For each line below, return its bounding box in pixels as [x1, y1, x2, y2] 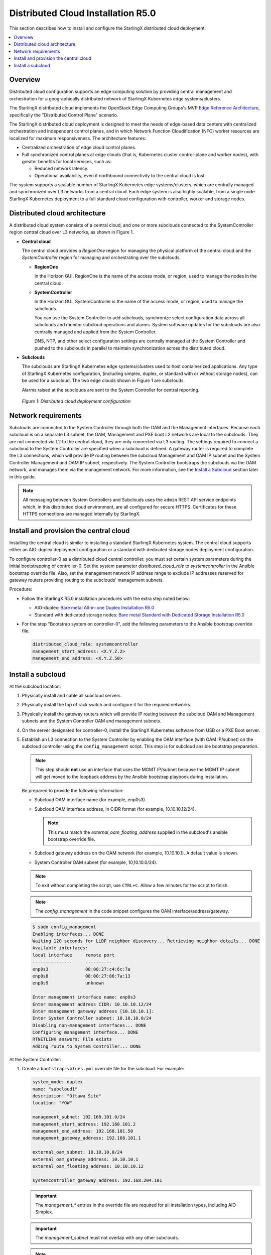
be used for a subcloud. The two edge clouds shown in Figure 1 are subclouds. [22, 378, 185, 384]
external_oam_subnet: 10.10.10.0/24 [32, 1150, 123, 1155]
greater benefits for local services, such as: [22, 158, 112, 164]
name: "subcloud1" [32, 1086, 78, 1092]
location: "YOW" [32, 1100, 73, 1106]
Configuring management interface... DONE [32, 1030, 139, 1035]
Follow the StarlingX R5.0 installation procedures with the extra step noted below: [22, 595, 190, 601]
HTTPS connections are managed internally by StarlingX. [23, 511, 141, 517]
